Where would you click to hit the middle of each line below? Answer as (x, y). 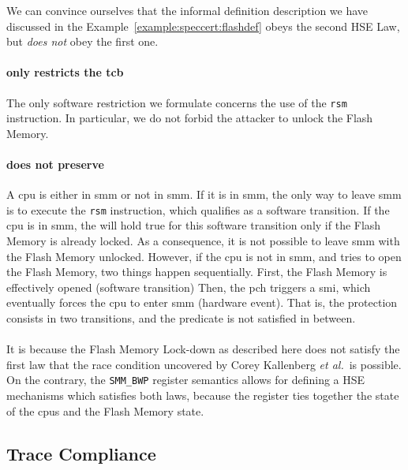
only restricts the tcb (65, 72)
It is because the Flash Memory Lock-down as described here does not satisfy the (203, 349)
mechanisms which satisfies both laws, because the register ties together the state (203, 395)
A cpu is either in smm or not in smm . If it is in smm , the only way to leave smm (204, 194)
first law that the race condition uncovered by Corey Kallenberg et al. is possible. (204, 364)
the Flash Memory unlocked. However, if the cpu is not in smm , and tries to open (204, 256)
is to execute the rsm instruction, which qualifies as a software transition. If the (198, 209)
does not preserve (55, 164)
